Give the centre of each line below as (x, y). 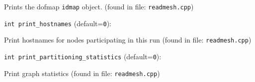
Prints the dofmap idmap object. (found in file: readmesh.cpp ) (99, 6)
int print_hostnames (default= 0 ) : (58, 23)
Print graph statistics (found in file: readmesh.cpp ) (82, 73)
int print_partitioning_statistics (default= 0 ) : (83, 56)
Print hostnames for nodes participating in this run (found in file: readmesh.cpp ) (128, 40)
